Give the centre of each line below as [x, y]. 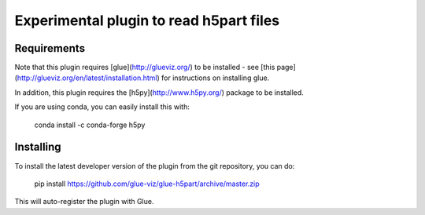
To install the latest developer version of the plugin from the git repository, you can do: [155, 166]
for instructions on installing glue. [216, 78]
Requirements [50, 48]
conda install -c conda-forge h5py [90, 125]
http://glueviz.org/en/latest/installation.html [87, 78]
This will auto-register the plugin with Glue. [84, 202]
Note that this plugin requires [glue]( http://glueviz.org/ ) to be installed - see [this [145, 67]
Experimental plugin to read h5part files [147, 20]
